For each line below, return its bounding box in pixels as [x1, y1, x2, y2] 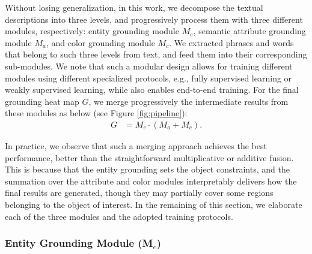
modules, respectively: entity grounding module [5, 25, 179, 37]
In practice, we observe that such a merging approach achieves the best [5, 139, 267, 152]
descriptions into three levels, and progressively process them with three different [5, 13, 303, 25]
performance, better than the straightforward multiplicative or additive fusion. [5, 151, 294, 164]
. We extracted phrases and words [169, 36, 294, 49]
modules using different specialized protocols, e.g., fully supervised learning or [5, 71, 292, 84]
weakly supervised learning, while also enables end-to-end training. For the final [5, 83, 299, 96]
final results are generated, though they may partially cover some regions [5, 186, 274, 199]
